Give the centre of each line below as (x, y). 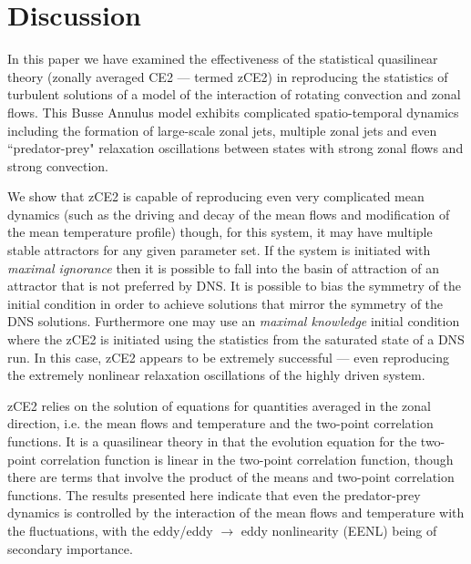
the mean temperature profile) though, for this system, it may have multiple (220, 232)
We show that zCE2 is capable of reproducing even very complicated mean (216, 196)
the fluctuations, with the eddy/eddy (110, 530)
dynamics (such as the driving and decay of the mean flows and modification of (229, 214)
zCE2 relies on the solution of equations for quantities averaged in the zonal (219, 405)
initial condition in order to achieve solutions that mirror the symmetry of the (225, 303)
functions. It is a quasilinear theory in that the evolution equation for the (212, 441)
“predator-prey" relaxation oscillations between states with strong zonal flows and (235, 148)
